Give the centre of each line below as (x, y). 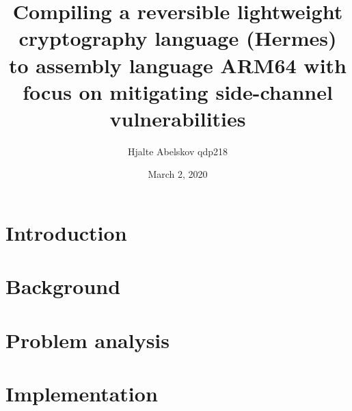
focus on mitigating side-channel (178, 91)
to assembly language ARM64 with (178, 65)
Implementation (82, 394)
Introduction (66, 233)
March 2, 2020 (178, 174)
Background (63, 286)
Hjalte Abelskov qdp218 (178, 151)
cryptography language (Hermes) (178, 38)
